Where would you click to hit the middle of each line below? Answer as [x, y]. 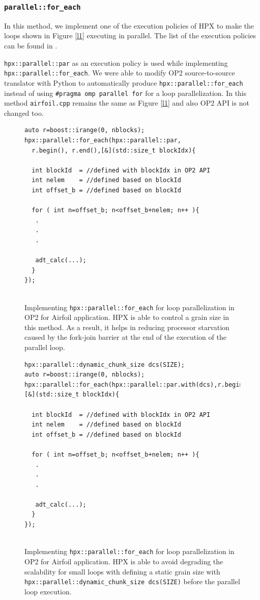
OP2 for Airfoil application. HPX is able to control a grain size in [127, 317]
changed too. [24, 112]
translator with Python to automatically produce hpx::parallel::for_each [124, 82]
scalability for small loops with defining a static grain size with [122, 571]
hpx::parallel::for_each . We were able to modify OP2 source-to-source [120, 73]
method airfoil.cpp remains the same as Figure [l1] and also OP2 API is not [127, 103]
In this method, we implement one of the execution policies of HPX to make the [129, 25]
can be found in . [31, 45]
